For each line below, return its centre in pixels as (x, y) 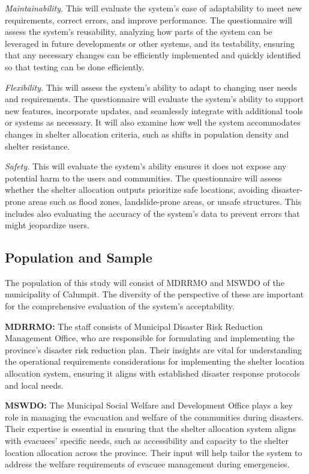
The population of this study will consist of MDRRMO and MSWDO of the (145, 282)
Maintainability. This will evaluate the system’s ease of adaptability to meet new (153, 8)
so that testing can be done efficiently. (75, 66)
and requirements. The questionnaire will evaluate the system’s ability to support (154, 99)
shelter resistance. (37, 146)
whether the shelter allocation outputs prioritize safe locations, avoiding (137, 190)
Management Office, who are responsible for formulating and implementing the (150, 338)
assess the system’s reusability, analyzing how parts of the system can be (139, 32)
